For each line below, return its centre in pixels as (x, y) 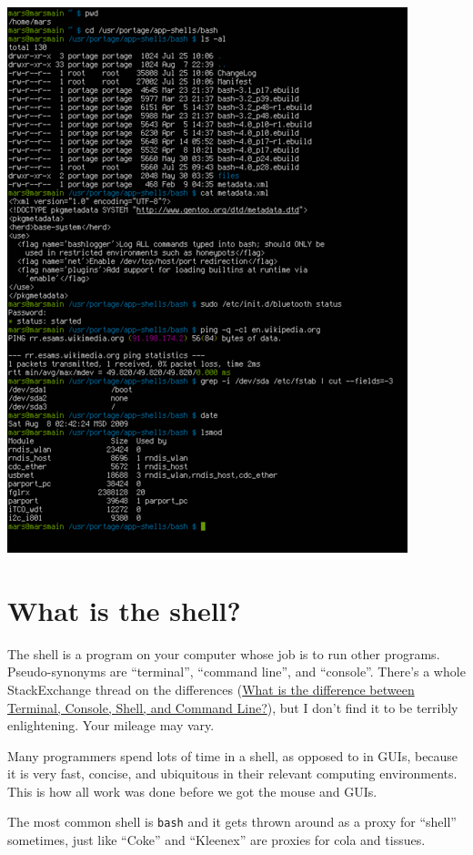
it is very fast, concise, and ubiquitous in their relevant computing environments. (232, 774)
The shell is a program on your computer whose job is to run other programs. (224, 653)
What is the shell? (124, 610)
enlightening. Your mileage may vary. (111, 725)
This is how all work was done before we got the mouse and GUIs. (192, 791)
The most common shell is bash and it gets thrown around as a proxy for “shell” (232, 822)
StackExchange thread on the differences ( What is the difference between (211, 689)
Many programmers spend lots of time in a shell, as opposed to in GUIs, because (233, 755)
